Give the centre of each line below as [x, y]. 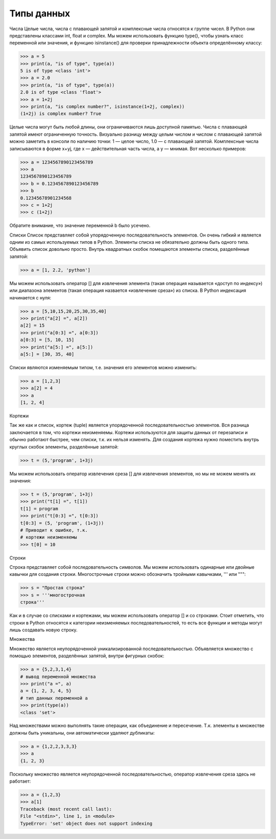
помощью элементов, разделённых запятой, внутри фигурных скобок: [87, 656]
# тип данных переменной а [54, 698]
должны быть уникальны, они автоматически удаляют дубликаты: [82, 733]
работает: [20, 781]
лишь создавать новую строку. [43, 630]
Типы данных [40, 13]
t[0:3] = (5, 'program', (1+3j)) [62, 523]
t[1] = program [39, 509]
